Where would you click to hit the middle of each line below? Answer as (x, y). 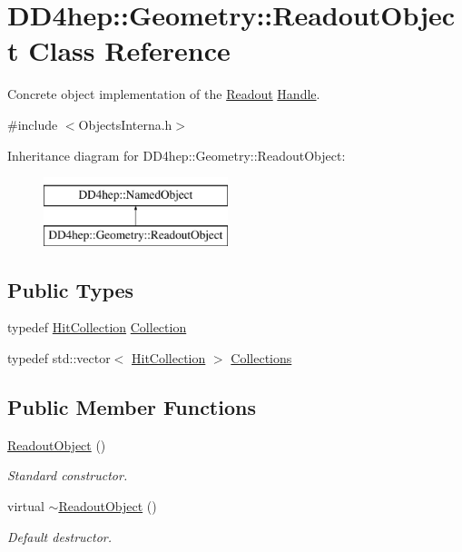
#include (33, 124)
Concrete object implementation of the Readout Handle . (164, 94)
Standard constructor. (68, 475)
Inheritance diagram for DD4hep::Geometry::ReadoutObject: (177, 155)
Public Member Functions (132, 407)
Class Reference (129, 50)
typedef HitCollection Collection (97, 327)
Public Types (71, 289)
